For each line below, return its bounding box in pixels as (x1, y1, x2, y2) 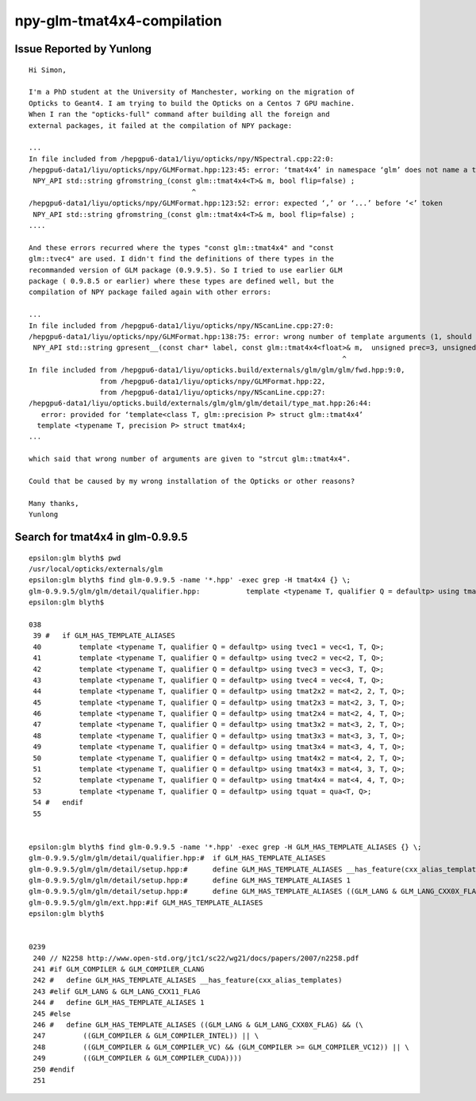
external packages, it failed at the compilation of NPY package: (29, 121, 293, 130)
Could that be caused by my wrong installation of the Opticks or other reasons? (29, 477, 355, 486)
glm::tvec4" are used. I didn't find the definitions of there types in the (29, 254, 335, 264)
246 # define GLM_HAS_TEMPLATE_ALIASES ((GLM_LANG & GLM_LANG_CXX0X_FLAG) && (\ (33, 1021, 364, 1029)
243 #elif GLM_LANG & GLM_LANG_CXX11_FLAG (33, 987, 201, 996)
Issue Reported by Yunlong (14, 42, 152, 56)
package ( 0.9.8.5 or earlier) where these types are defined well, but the (29, 276, 335, 285)
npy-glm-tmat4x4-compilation (14, 12, 222, 29)
